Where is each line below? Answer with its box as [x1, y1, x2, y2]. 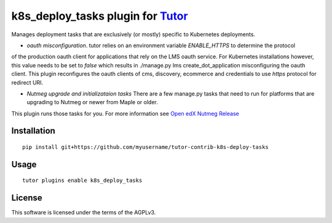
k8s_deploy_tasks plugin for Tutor [11, 9, 188, 23]
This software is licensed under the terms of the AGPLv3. [11, 209, 156, 216]
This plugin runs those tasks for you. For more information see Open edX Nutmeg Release [11, 110, 239, 117]
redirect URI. [11, 78, 44, 86]
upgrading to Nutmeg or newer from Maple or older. [26, 99, 158, 106]
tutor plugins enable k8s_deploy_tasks [22, 177, 143, 184]
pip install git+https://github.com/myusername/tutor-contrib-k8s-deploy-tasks [22, 144, 269, 151]
